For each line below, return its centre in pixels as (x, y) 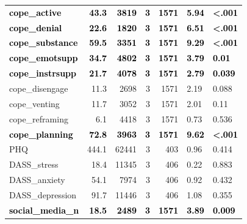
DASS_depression (43, 194)
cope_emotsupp (44, 58)
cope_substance (44, 43)
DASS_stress (34, 164)
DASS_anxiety (37, 180)
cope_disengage (39, 88)
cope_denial (36, 27)
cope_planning (41, 134)
